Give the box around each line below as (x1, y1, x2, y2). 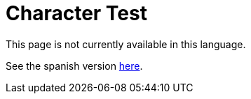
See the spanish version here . (6, 59, 143, 72)
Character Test (6, 1, 147, 25)
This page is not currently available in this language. (6, 38, 246, 50)
